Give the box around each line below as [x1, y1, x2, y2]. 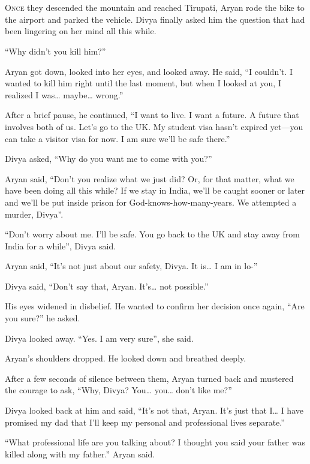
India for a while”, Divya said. [5, 239, 116, 252]
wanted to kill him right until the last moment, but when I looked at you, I [5, 77, 281, 89]
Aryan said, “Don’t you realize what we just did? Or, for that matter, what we [5, 172, 294, 185]
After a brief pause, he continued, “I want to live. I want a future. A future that [5, 109, 299, 121]
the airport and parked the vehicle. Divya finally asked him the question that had [5, 13, 305, 25]
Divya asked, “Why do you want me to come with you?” [5, 152, 212, 165]
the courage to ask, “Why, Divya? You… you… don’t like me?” [5, 384, 232, 396]
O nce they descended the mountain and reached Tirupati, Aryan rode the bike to [5, 1, 305, 14]
